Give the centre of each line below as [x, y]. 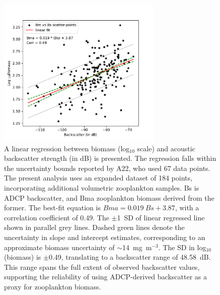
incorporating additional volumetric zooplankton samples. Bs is [102, 188]
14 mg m [137, 247]
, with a [187, 208]
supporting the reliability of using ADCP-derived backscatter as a [105, 277]
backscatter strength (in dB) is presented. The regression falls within [110, 158]
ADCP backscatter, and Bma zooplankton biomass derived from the [109, 197]
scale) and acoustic [166, 148]
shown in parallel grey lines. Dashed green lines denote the [94, 227]
